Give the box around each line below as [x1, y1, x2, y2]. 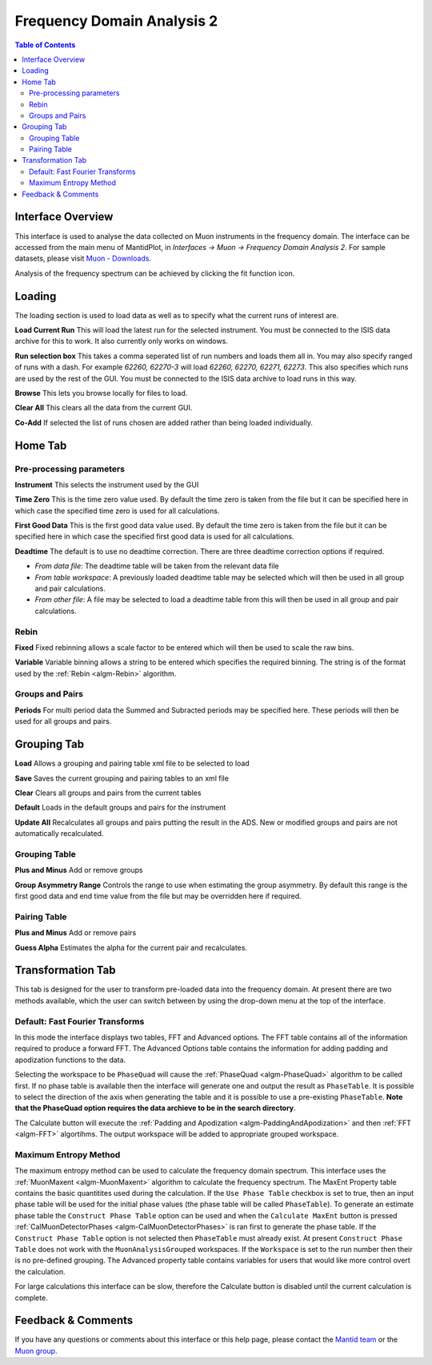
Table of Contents [14, 40, 76, 50]
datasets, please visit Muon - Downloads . [14, 253, 152, 264]
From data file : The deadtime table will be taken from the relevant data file [34, 561, 279, 571]
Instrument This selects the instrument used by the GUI [14, 479, 199, 489]
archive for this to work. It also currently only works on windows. [14, 337, 228, 346]
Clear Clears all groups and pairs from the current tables [14, 788, 202, 798]
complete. [14, 1293, 48, 1302]
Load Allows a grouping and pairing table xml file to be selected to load [14, 758, 250, 769]
